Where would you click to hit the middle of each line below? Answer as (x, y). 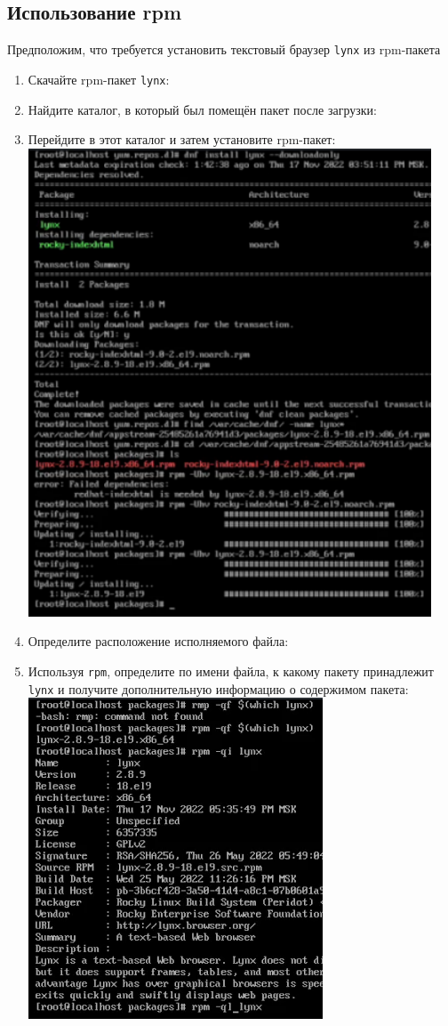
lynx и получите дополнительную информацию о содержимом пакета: (218, 688)
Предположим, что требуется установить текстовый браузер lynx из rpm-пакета (224, 49)
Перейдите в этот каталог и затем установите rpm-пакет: (182, 139)
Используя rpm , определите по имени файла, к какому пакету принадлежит (231, 671)
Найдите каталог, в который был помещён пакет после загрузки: (202, 109)
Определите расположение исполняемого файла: (158, 641)
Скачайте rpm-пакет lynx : (99, 79)
